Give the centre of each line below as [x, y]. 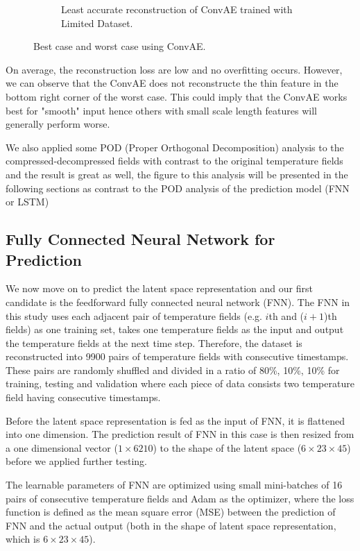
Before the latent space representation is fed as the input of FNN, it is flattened [175, 420]
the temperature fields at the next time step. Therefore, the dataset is [154, 342]
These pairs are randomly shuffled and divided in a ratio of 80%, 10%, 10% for [173, 370]
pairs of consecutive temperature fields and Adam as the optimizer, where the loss [180, 498]
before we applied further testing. [76, 461]
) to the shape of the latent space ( [227, 447]
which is [23, 539]
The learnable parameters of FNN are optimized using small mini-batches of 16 [174, 485]
